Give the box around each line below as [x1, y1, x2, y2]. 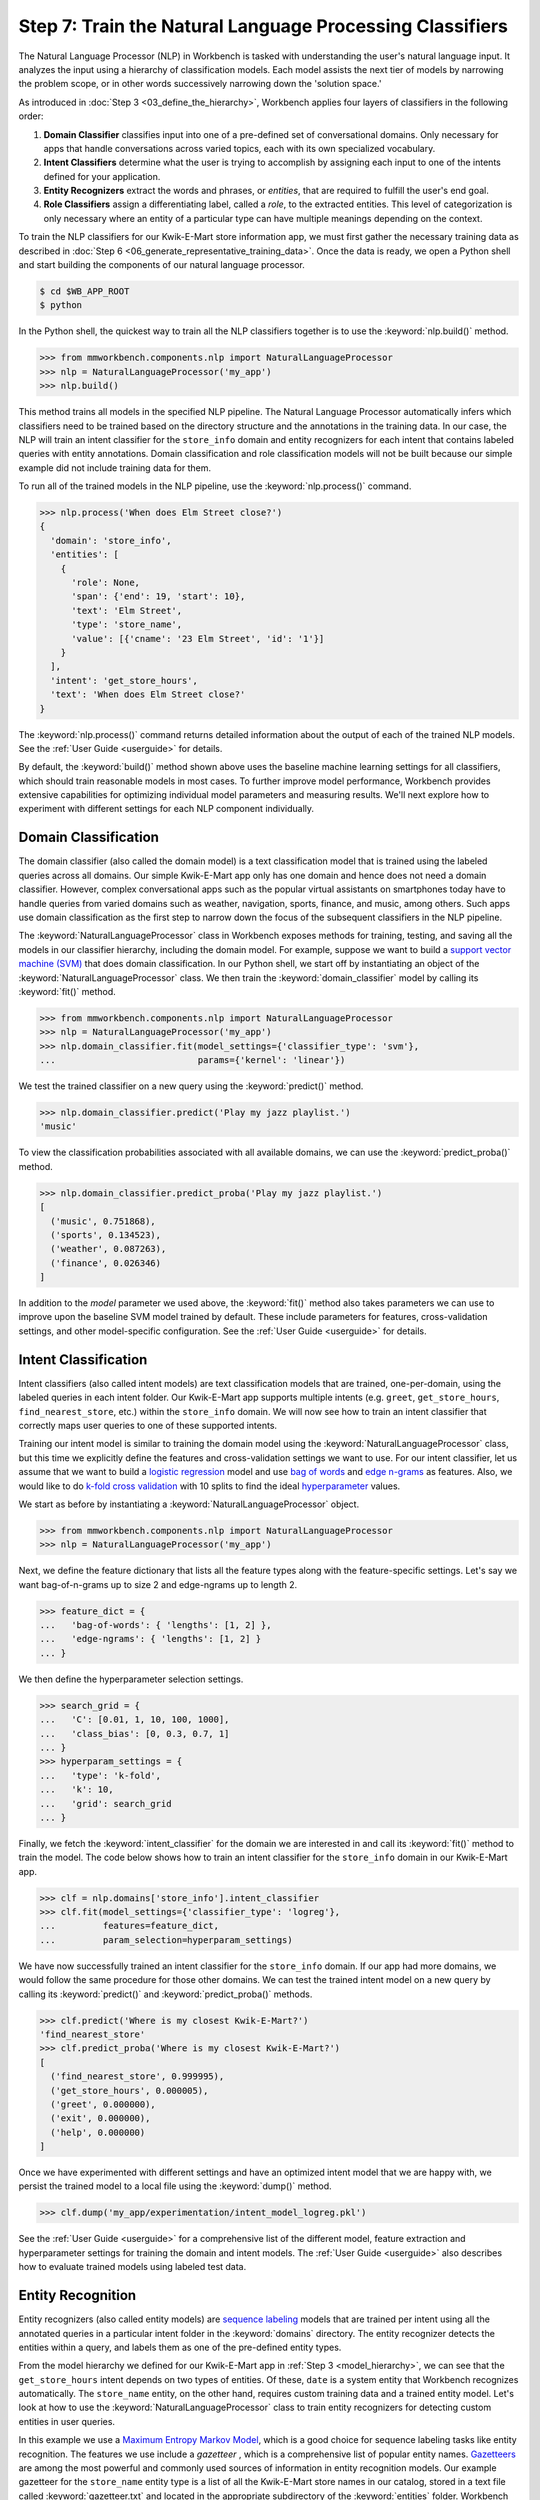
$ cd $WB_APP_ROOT [39, 286, 130, 297]
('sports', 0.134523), [50, 1229, 162, 1240]
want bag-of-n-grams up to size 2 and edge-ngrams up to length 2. [18, 1578, 298, 1590]
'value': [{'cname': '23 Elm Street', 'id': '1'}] [71, 633, 325, 644]
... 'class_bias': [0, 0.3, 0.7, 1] [39, 1728, 230, 1739]
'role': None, [71, 577, 140, 589]
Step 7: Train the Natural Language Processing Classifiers [18, 15, 509, 37]
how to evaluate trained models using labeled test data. [18, 2261, 247, 2273]
